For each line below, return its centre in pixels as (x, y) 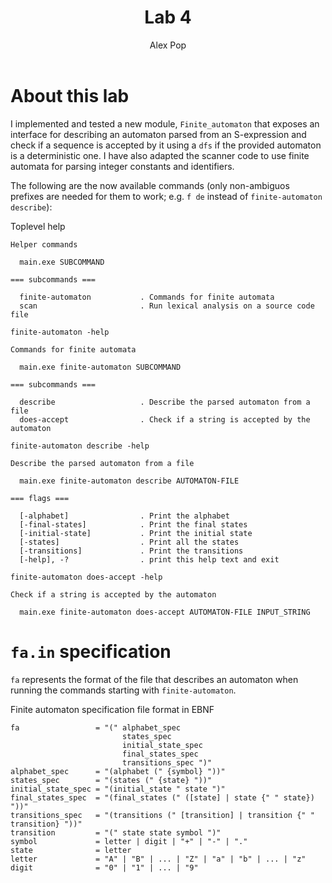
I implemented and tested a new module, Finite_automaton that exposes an (165, 123)
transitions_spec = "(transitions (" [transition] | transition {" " (162, 815)
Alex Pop (168, 45)
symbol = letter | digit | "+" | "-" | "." (129, 841)
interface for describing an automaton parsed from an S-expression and (158, 134)
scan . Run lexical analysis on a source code (167, 306)
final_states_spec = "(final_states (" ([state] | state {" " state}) (162, 797)
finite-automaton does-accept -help (86, 577)
